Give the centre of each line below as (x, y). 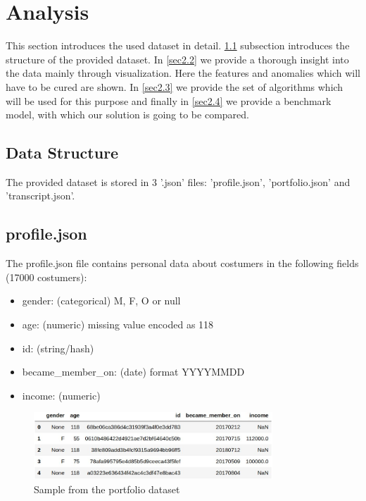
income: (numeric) (61, 395)
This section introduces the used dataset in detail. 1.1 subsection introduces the (178, 45)
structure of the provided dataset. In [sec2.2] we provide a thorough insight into (177, 59)
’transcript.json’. (40, 196)
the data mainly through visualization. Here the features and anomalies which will (183, 73)
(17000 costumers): (46, 277)
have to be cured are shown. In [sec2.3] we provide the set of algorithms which (175, 86)
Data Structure (62, 153)
